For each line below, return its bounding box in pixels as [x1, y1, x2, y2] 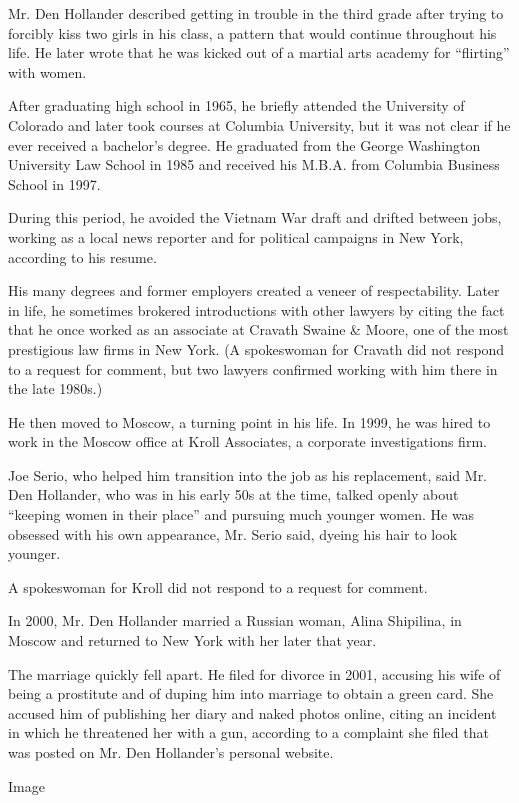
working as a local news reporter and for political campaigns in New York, [8, 226, 464, 247]
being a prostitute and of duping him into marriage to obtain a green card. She [8, 683, 494, 704]
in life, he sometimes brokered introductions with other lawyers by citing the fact [8, 299, 505, 320]
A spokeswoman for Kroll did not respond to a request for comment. [8, 576, 428, 597]
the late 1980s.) [8, 378, 103, 399]
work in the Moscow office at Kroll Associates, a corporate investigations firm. [8, 431, 487, 452]
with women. [8, 61, 87, 82]
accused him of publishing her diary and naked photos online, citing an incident [8, 702, 497, 723]
